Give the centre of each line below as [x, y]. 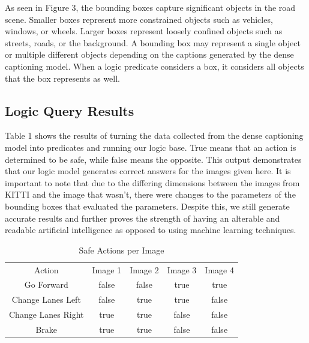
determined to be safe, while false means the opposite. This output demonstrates [153, 159]
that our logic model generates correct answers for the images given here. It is [148, 171]
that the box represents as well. [63, 78]
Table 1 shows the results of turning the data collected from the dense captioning [154, 135]
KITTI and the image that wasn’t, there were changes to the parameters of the [150, 194]
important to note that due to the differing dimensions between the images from [152, 182]
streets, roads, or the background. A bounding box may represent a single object [153, 42]
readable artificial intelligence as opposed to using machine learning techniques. [151, 230]
